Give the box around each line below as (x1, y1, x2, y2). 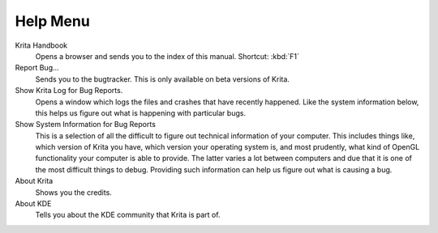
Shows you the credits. (35, 187, 113, 197)
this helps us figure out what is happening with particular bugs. (35, 108, 247, 117)
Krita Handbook (15, 40, 68, 50)
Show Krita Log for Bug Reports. (15, 86, 123, 95)
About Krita (15, 176, 54, 186)
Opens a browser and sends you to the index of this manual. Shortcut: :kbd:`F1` (35, 51, 300, 61)
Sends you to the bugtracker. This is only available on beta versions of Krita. (35, 74, 290, 84)
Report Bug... (15, 63, 60, 73)
